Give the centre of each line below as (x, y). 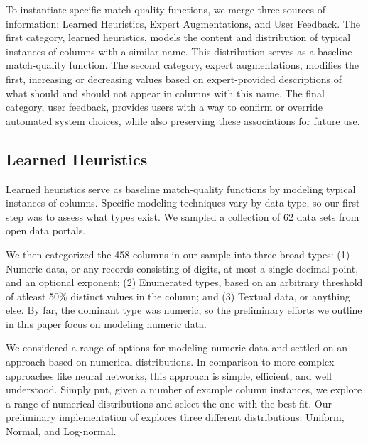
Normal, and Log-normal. (61, 431)
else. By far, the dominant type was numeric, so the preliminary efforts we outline (184, 310)
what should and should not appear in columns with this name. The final (165, 93)
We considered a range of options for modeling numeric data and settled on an (177, 348)
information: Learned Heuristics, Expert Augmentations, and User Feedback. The (183, 23)
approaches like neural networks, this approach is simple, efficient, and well (169, 375)
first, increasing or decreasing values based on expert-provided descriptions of (174, 78)
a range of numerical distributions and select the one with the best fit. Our (169, 403)
